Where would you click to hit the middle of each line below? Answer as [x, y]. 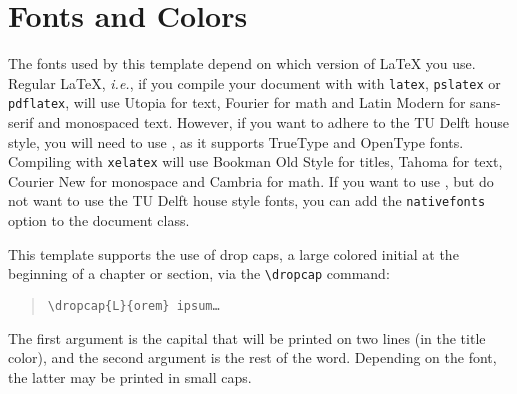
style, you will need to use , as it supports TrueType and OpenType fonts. [236, 141]
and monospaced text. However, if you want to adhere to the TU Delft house [274, 122]
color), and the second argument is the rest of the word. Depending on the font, [252, 357]
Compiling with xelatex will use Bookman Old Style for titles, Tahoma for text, [255, 161]
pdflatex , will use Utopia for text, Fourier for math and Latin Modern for [237, 102]
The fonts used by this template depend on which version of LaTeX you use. [242, 63]
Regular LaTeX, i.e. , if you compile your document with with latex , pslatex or [254, 82]
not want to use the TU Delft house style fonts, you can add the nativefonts [247, 200]
